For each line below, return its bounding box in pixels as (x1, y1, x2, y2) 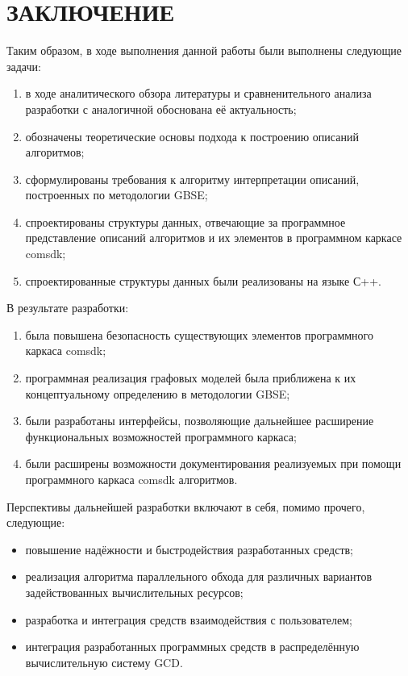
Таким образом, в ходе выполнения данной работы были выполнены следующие (6, 42, 402, 59)
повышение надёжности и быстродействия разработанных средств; (25, 540, 354, 557)
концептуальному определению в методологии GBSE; (25, 385, 290, 402)
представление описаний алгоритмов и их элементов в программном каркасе (25, 229, 402, 246)
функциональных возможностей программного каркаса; (25, 428, 297, 444)
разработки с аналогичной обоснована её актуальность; (25, 100, 297, 117)
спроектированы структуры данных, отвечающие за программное (25, 213, 346, 230)
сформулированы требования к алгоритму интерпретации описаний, (25, 170, 360, 187)
